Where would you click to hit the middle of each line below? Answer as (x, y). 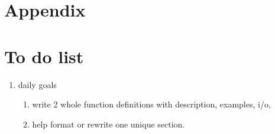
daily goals (37, 84)
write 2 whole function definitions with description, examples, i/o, (151, 104)
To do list (44, 56)
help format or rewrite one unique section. (109, 124)
